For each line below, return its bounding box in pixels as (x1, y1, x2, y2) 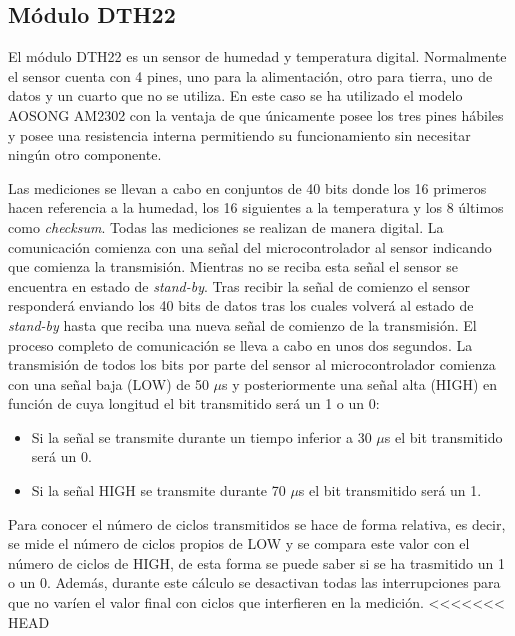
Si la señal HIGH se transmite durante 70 (31, 480, 286, 501)
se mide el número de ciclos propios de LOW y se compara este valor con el (8, 533, 470, 554)
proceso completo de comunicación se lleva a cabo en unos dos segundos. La (8, 334, 473, 355)
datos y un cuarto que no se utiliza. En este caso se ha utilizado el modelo (8, 85, 463, 106)
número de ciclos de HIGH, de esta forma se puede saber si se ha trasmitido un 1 (8, 552, 505, 573)
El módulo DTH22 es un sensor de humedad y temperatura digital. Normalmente (8, 46, 507, 67)
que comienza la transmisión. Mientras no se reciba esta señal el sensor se (8, 256, 458, 277)
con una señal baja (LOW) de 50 (8, 373, 209, 394)
